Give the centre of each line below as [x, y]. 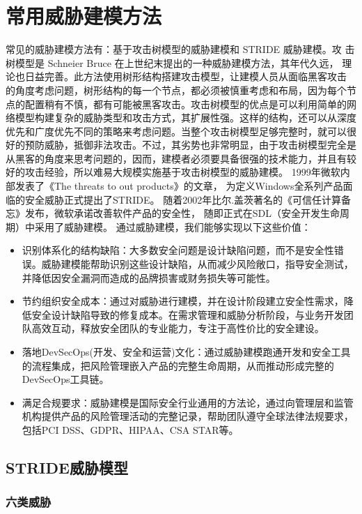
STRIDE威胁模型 [67, 467]
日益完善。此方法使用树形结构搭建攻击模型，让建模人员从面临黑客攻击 [186, 76]
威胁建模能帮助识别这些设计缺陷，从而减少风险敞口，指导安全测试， [197, 264]
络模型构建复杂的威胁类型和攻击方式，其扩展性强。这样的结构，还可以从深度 [181, 118]
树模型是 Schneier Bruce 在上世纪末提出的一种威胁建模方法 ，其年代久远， [172, 62]
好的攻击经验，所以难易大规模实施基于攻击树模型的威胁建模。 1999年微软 [173, 172]
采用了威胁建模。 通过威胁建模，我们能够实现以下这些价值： [173, 226]
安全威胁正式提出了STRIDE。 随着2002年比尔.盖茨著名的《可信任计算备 [188, 199]
